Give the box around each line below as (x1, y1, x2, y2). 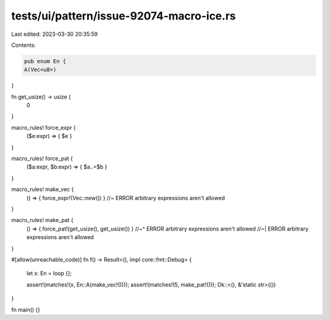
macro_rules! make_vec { (11, 186, 74, 193)
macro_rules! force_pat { (11, 155, 73, 162)
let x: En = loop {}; (26, 270, 73, 277)
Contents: (11, 41, 36, 49)
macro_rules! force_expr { (11, 123, 76, 131)
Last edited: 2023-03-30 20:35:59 (11, 30, 98, 38)
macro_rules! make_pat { (11, 217, 74, 224)
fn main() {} (11, 306, 41, 313)
